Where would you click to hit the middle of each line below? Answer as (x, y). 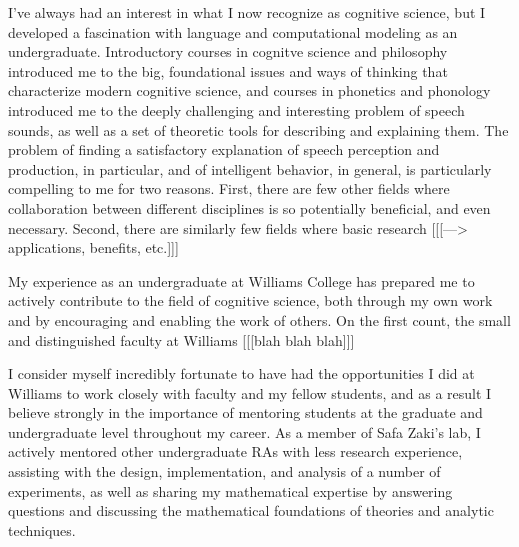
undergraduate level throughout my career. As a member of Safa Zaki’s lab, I (244, 431)
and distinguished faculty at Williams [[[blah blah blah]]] (181, 339)
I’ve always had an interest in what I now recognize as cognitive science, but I (247, 12)
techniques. (42, 529)
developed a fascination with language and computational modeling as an (233, 31)
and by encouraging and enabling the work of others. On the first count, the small (259, 319)
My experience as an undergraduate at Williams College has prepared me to (241, 280)
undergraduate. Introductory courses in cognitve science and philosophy (228, 51)
